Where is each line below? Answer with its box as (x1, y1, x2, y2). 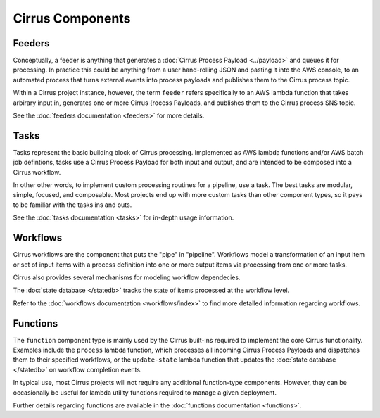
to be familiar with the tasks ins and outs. (13, 201, 132, 209)
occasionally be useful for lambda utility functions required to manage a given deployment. (13, 388, 277, 397)
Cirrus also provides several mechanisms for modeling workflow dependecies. (13, 273, 241, 281)
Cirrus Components (13, 11, 131, 26)
